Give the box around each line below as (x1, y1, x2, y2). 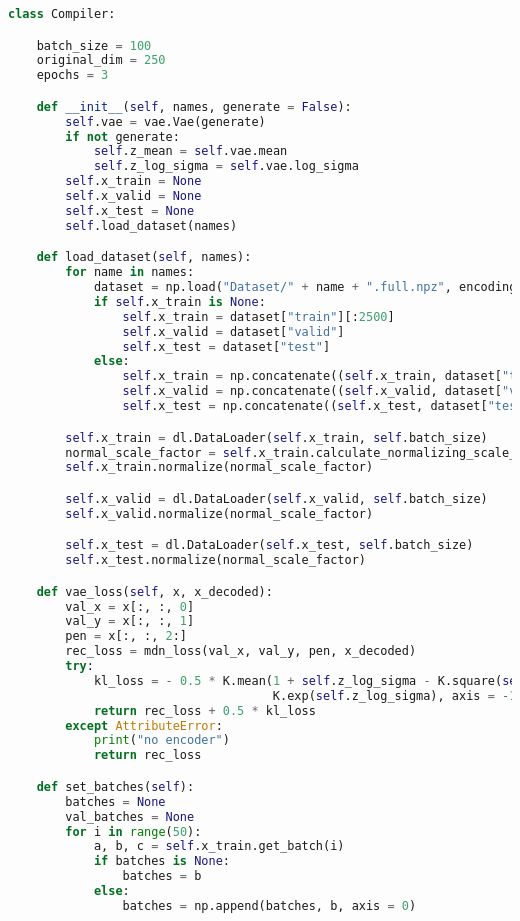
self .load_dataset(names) (65, 218, 238, 233)
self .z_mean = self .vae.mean (93, 144, 288, 159)
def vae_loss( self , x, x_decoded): (36, 584, 273, 599)
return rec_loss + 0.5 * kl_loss (93, 703, 316, 718)
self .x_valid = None (65, 189, 202, 204)
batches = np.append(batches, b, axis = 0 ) (122, 898, 417, 913)
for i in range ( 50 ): (65, 824, 202, 839)
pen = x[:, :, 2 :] (65, 629, 188, 644)
